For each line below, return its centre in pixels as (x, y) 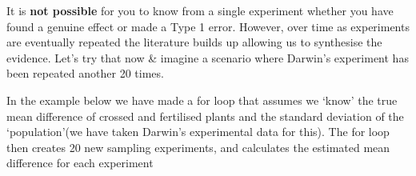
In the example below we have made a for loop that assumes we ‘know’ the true (202, 100)
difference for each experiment (80, 163)
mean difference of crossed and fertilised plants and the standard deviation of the (205, 116)
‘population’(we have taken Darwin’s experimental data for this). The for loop (198, 132)
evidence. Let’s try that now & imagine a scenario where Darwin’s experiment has (208, 57)
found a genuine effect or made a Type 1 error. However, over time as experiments (208, 26)
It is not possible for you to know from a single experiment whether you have (200, 10)
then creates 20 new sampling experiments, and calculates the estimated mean (198, 147)
